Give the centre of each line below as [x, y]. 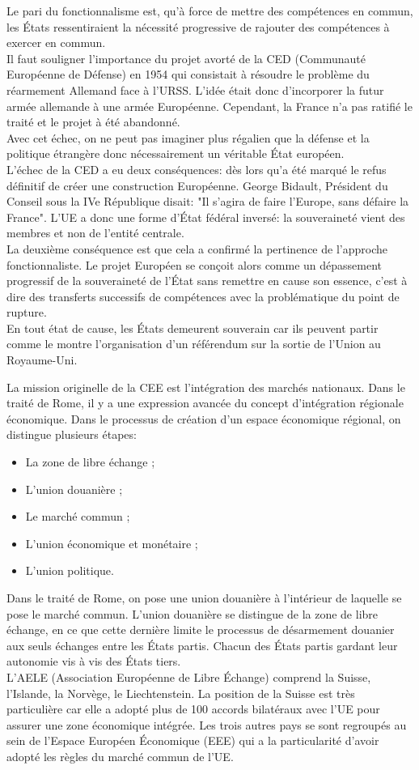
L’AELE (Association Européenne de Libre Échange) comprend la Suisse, [189, 676]
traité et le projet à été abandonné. [93, 122]
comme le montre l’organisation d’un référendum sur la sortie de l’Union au [194, 344]
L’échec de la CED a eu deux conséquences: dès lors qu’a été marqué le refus [197, 169]
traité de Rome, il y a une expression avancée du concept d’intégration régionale [205, 403]
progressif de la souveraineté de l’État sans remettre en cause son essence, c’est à [207, 281]
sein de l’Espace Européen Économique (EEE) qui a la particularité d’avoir [193, 740]
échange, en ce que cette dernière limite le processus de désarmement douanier [201, 630]
